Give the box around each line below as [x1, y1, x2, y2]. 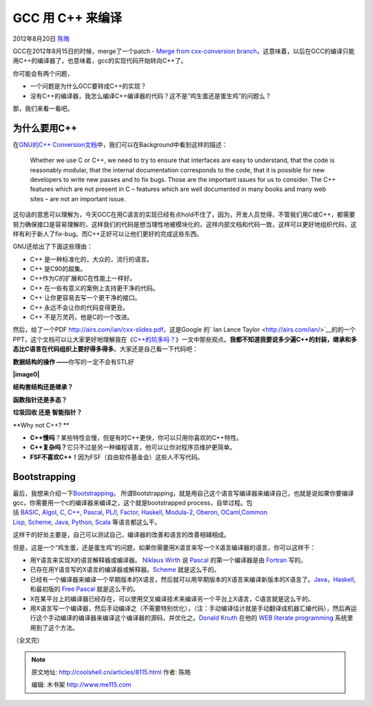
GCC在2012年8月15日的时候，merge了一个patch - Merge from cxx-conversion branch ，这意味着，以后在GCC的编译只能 [12, 47, 355, 55]
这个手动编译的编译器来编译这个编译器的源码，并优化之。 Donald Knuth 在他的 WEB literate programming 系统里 [35, 614, 354, 622]
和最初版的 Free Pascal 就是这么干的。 [30, 585, 139, 593]
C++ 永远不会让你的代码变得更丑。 [30, 303, 129, 312]
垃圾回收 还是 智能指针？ [12, 408, 83, 416]
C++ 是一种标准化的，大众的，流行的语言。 [30, 255, 153, 263]
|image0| [12, 370, 40, 379]
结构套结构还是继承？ [12, 383, 74, 391]
